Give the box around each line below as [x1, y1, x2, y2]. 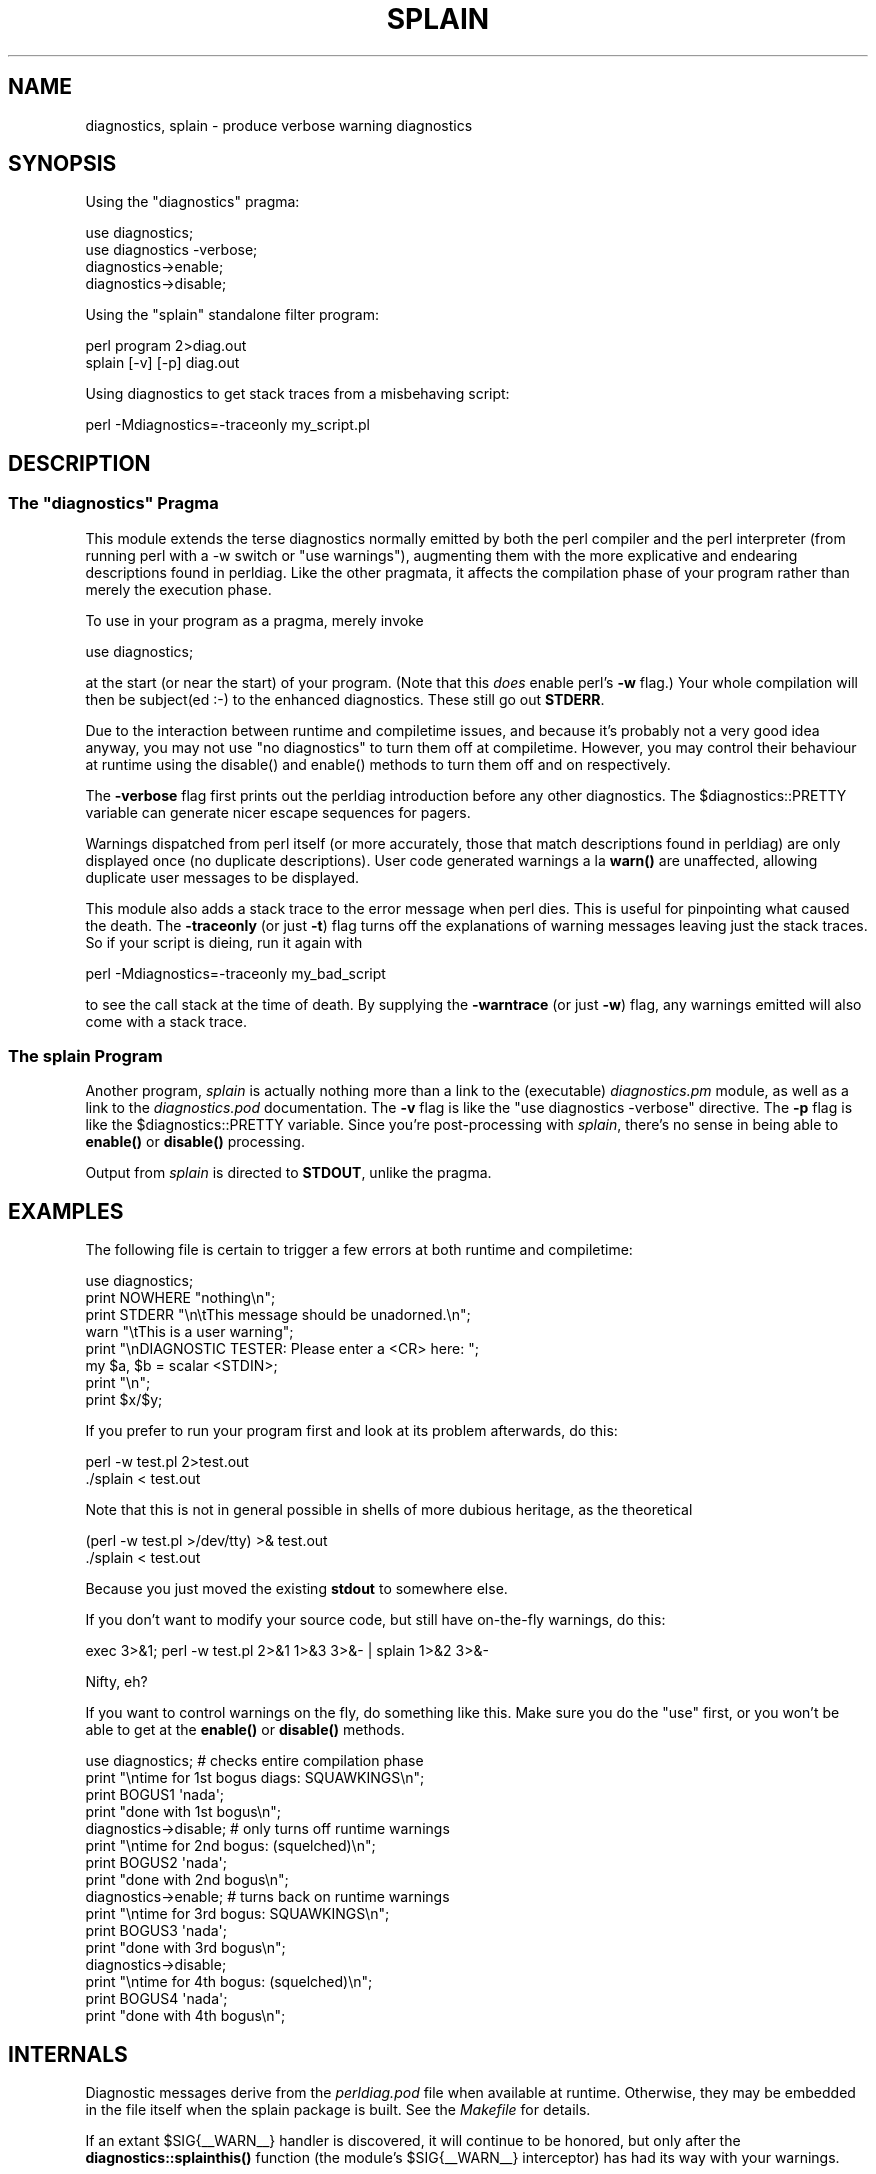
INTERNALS [8, 2041, 128, 2067]
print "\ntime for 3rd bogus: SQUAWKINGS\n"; [85, 1905, 390, 1923]
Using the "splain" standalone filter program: [85, 306, 379, 324]
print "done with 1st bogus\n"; [85, 1803, 282, 1821]
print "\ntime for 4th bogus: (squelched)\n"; [85, 1973, 373, 1991]
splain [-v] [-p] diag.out [85, 354, 240, 372]
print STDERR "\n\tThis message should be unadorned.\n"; [85, 1306, 471, 1324]
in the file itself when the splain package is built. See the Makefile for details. [85, 2101, 591, 2119]
